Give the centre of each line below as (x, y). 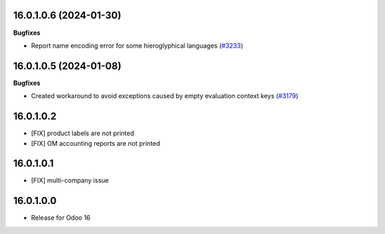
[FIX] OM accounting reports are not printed (96, 143)
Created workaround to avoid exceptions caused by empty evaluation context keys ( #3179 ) (165, 96)
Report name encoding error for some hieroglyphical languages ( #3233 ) (137, 46)
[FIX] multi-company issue (70, 181)
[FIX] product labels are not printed (83, 133)
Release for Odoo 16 (61, 218)
